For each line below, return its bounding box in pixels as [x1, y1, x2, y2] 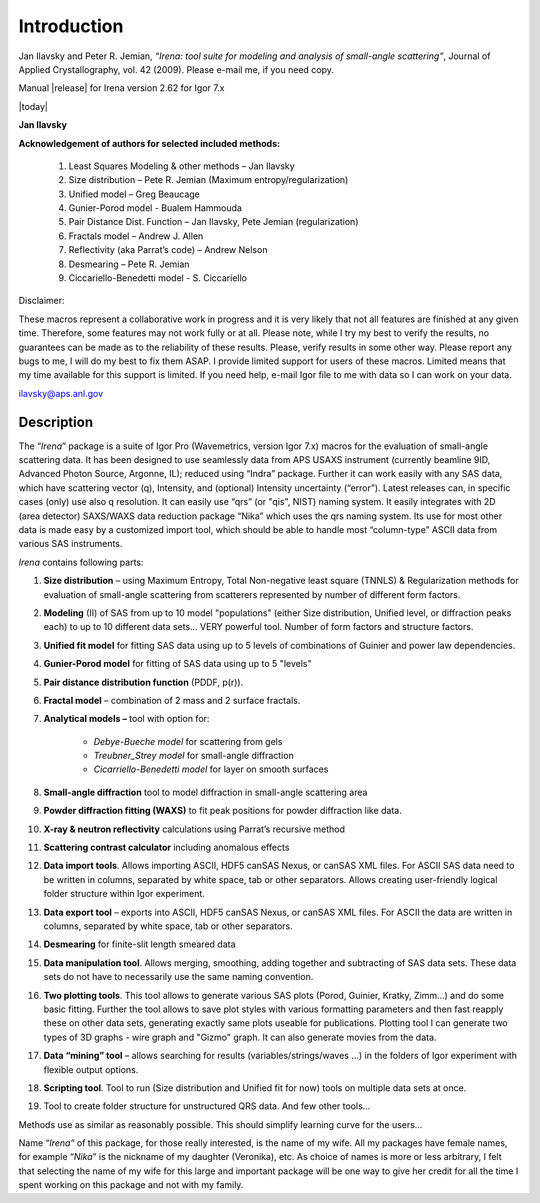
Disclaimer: [18, 295, 65, 307]
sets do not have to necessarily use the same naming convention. [43, 971, 314, 983]
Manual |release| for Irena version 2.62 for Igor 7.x [18, 82, 225, 94]
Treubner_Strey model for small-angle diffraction [93, 750, 294, 762]
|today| [18, 100, 49, 112]
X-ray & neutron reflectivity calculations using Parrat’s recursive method [43, 823, 345, 835]
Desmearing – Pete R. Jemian [68, 258, 190, 270]
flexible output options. [43, 1063, 139, 1075]
